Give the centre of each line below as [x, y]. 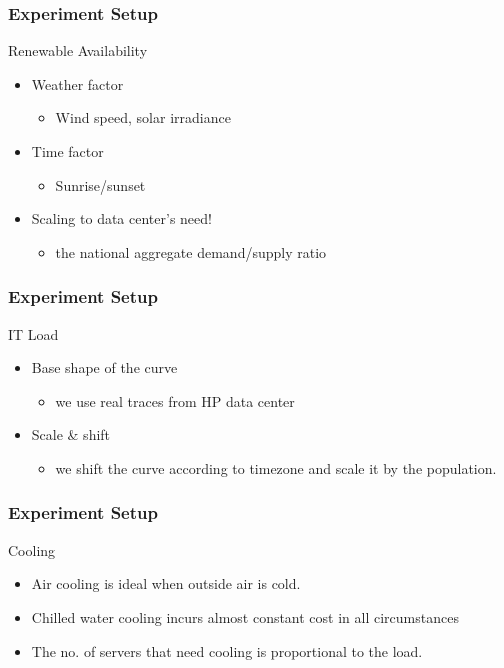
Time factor [67, 151]
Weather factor [77, 83]
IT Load [33, 333]
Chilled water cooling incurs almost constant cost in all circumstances [245, 616]
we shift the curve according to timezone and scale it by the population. [276, 467]
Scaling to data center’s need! [121, 218]
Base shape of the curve [104, 367]
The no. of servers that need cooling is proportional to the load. [227, 650]
